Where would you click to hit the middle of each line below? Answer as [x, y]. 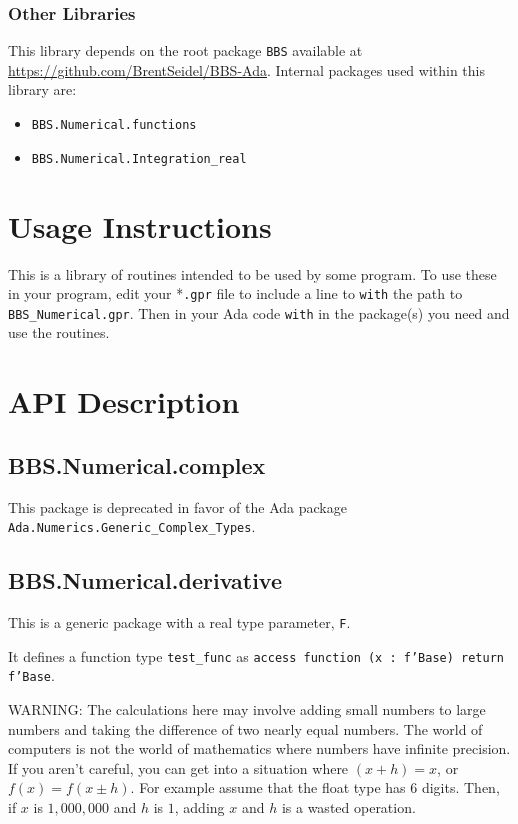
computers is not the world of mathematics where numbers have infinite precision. [259, 748]
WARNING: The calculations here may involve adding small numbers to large [247, 709]
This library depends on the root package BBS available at [185, 50]
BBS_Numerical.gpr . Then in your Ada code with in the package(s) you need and [259, 312]
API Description [124, 401]
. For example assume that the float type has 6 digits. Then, [315, 787]
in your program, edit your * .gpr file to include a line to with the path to [235, 293]
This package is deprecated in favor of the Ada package [177, 506]
